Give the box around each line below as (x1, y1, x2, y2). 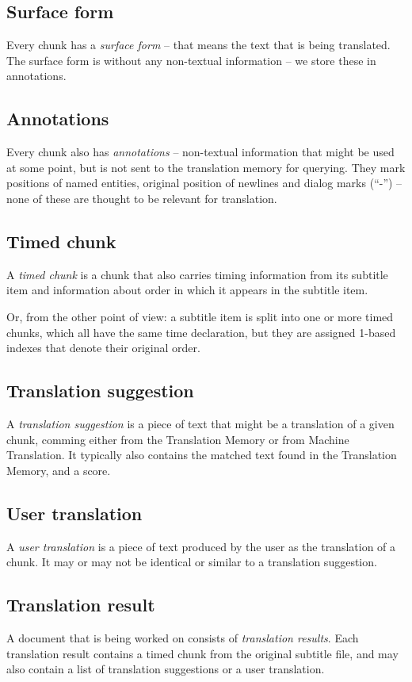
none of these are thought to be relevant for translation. (6, 190, 277, 206)
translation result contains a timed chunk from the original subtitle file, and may (6, 645, 399, 661)
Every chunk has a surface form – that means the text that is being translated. (6, 36, 391, 53)
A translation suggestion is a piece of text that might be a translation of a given (6, 415, 395, 431)
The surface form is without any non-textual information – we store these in (6, 52, 376, 68)
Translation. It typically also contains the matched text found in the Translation (6, 446, 397, 463)
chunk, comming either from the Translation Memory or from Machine (6, 431, 349, 447)
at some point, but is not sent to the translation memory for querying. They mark (6, 159, 406, 175)
